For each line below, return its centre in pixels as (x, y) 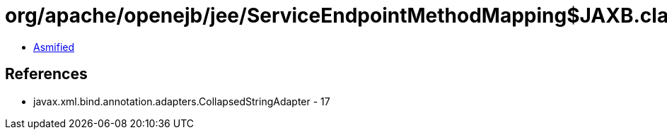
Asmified (54, 47)
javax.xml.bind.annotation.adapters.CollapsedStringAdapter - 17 (182, 101)
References (46, 74)
